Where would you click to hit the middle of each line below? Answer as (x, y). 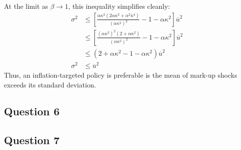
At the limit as (26, 6)
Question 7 (32, 139)
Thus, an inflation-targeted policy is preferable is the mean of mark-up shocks (120, 75)
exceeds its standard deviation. (50, 85)
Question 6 (32, 111)
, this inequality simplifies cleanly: (119, 6)
